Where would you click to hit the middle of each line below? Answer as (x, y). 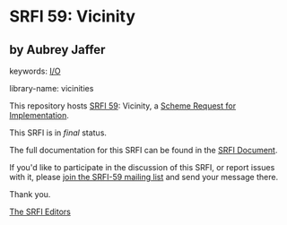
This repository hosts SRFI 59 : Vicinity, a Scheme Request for (122, 106)
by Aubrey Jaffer (57, 50)
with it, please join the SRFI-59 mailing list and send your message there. (144, 177)
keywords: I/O (35, 71)
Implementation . (39, 115)
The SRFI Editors (40, 212)
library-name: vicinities (52, 88)
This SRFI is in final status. (58, 133)
